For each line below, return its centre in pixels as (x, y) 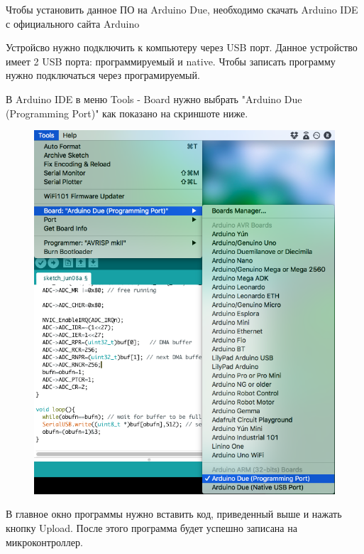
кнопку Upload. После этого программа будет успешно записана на (151, 528)
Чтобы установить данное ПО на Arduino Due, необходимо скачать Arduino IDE (182, 9)
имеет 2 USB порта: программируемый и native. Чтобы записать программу (171, 61)
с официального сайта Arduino (73, 23)
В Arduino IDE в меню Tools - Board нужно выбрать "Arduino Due (154, 98)
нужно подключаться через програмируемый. (103, 75)
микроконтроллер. (44, 542)
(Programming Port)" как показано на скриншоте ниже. (127, 113)
